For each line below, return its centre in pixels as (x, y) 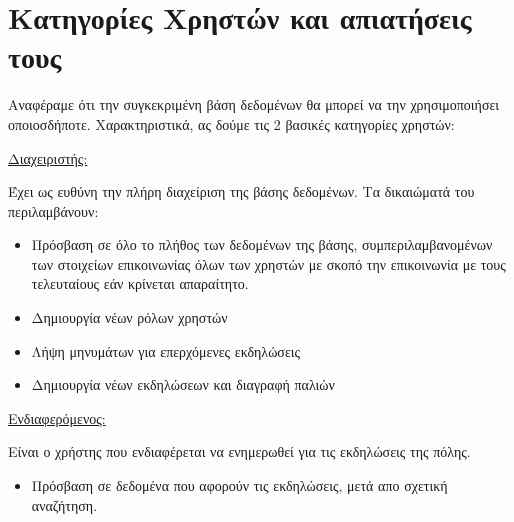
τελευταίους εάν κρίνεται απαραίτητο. (140, 283)
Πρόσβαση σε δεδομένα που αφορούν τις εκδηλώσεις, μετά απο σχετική (239, 485)
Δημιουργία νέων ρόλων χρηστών (129, 317)
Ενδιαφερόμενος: (57, 417)
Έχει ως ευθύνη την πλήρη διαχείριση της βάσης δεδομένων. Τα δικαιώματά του (241, 191)
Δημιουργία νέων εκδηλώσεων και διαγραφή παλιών (183, 384)
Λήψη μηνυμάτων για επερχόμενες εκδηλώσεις (166, 350)
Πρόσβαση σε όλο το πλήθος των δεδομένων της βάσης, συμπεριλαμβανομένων (262, 244)
